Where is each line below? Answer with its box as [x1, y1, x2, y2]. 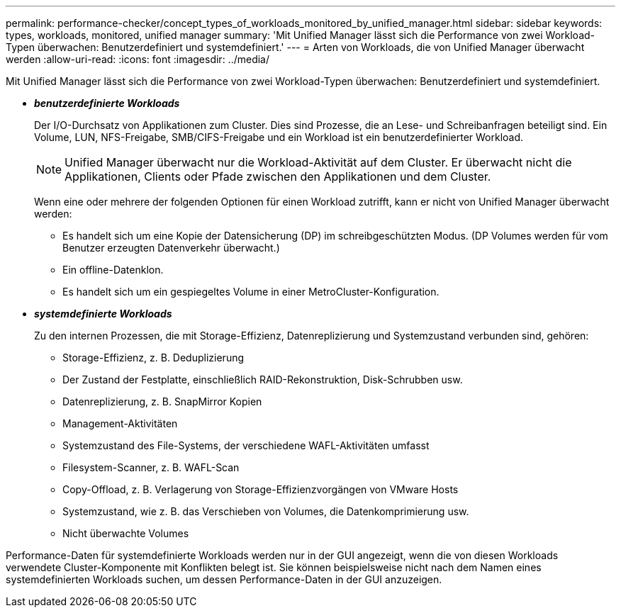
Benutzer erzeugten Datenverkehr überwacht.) [62, 242, 280, 254]
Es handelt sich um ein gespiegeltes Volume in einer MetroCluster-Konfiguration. [62, 286, 440, 298]
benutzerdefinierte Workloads [34, 97, 180, 109]
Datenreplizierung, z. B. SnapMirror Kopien [62, 395, 262, 407]
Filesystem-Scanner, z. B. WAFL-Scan [62, 461, 240, 473]
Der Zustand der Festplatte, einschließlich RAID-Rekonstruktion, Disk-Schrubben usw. [62, 373, 463, 386]
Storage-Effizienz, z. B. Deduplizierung [62, 352, 245, 364]
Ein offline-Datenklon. [62, 264, 164, 276]
